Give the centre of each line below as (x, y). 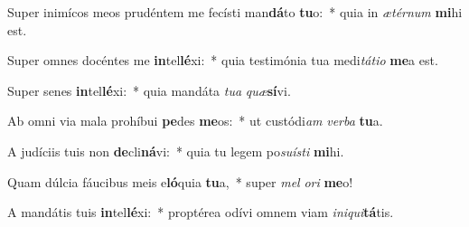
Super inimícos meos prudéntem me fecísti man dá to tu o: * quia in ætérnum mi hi (235, 12)
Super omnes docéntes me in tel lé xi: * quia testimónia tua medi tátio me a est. (223, 60)
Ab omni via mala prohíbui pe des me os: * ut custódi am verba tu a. (195, 121)
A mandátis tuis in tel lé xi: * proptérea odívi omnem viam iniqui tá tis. (201, 212)
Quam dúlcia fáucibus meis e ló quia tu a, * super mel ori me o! (180, 181)
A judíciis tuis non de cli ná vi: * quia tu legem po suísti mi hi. (176, 151)
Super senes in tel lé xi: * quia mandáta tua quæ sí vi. (149, 90)
